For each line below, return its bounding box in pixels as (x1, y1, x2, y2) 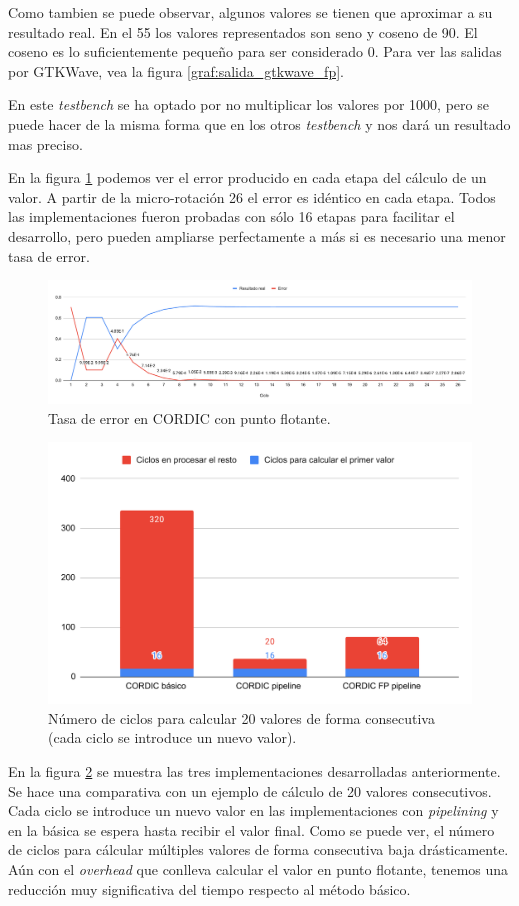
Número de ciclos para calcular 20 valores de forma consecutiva (48, 707, 435, 728)
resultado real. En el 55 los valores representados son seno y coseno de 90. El (8, 21, 478, 42)
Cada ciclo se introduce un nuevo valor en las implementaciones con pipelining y (8, 800, 499, 821)
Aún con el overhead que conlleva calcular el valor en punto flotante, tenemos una (8, 858, 509, 879)
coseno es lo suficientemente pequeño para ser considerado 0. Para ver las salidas (8, 41, 502, 62)
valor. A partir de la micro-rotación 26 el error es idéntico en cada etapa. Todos (8, 186, 496, 207)
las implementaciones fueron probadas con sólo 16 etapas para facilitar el (8, 206, 455, 227)
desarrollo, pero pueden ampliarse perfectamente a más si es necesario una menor (8, 225, 506, 246)
